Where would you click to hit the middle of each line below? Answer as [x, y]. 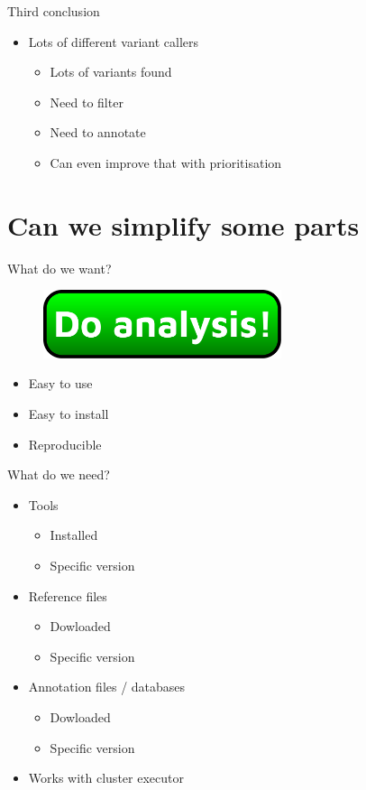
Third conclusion [54, 11]
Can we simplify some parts [183, 224]
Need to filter [87, 102]
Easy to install [69, 414]
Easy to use [60, 383]
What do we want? [59, 268]
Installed [74, 535]
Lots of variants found [111, 72]
